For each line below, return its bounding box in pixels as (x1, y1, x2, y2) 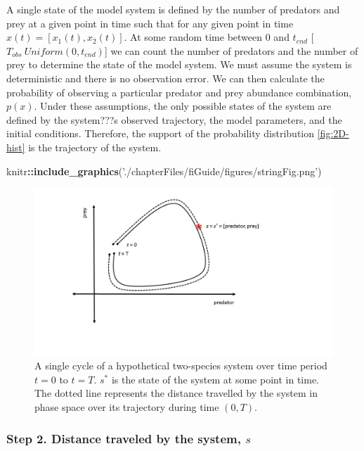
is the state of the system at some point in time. (111, 371, 320, 386)
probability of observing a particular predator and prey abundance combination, (6, 84, 352, 99)
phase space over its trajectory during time (34, 400, 219, 414)
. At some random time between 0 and (124, 30, 290, 44)
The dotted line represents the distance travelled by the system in (34, 386, 318, 400)
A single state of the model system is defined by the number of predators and (6, 2, 340, 16)
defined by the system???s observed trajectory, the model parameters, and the (6, 112, 342, 127)
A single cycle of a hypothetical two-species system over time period (34, 358, 327, 373)
